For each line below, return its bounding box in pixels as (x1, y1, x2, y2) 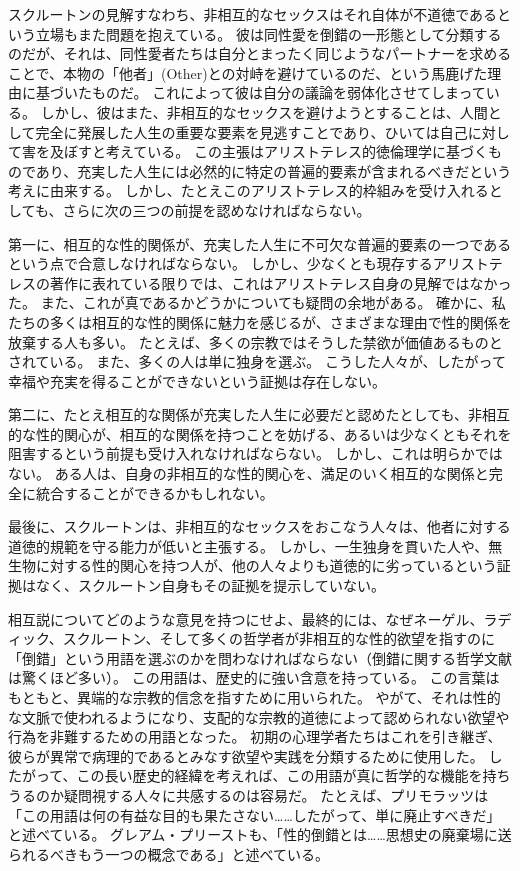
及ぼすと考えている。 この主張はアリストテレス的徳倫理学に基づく (49, 141, 488, 162)
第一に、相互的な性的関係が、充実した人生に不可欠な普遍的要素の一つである (8, 233, 512, 254)
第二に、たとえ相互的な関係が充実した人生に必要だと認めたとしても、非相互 (8, 404, 511, 425)
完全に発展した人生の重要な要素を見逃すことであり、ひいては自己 (35, 121, 468, 142)
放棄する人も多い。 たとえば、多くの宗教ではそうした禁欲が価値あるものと (8, 331, 503, 352)
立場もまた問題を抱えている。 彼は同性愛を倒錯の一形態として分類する (35, 23, 502, 44)
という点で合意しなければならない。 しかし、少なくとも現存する (8, 253, 433, 274)
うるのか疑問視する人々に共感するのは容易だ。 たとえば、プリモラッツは (8, 784, 489, 805)
